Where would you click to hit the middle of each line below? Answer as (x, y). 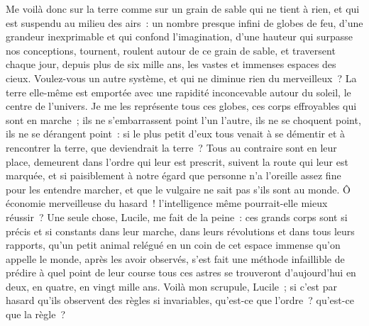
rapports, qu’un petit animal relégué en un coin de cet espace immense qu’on (173, 245)
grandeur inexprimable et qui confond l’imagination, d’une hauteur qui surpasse (179, 36)
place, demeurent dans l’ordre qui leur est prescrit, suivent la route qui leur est (177, 161)
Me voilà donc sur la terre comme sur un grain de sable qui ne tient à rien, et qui (183, 9)
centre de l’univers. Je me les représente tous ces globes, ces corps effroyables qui (181, 106)
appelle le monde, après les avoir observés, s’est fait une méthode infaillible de (175, 258)
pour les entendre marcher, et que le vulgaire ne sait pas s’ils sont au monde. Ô (178, 189)
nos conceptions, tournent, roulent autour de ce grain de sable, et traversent (171, 50)
